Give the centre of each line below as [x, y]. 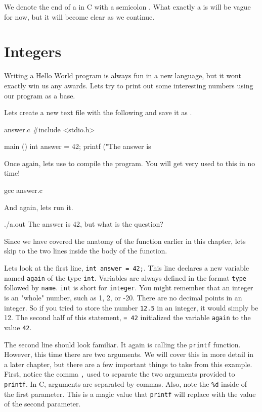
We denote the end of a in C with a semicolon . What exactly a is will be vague [127, 7]
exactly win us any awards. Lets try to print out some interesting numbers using [129, 85]
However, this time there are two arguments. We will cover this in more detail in [129, 354]
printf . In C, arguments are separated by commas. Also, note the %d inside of [126, 384]
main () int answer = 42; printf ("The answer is [78, 146]
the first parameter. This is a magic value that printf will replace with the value [130, 394]
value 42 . [18, 327]
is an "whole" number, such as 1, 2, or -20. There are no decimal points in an [123, 297]
